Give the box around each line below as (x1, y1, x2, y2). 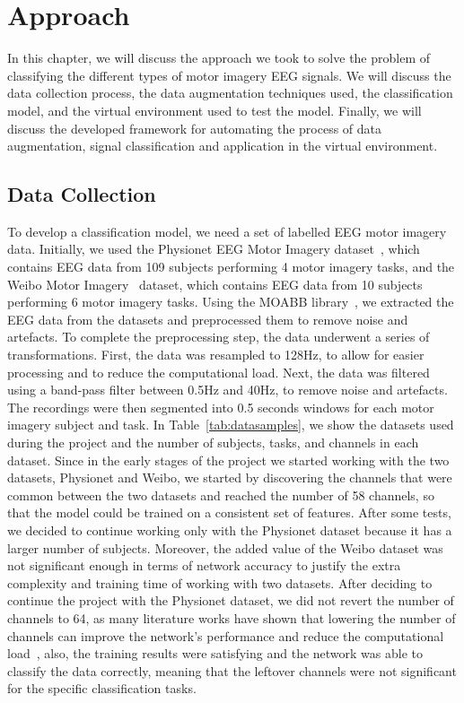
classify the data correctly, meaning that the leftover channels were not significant (7, 661, 457, 680)
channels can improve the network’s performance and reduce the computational (7, 626, 444, 645)
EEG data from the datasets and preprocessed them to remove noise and (7, 309, 408, 328)
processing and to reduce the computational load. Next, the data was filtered (7, 362, 430, 381)
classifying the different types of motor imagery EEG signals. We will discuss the (7, 65, 451, 84)
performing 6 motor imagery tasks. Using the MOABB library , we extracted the (7, 292, 454, 311)
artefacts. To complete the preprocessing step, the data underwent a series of (7, 327, 430, 346)
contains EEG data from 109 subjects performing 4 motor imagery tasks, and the (7, 257, 455, 276)
